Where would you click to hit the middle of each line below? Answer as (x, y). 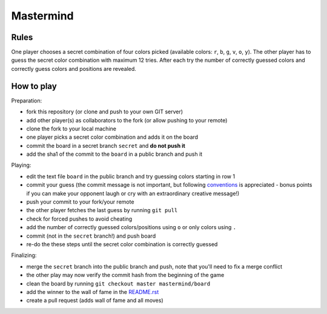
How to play (34, 86)
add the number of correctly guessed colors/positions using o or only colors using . (131, 227)
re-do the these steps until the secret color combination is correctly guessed (122, 244)
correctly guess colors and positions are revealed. (74, 68)
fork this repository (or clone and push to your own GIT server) (105, 112)
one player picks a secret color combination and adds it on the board (112, 137)
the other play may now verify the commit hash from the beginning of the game (125, 275)
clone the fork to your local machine (71, 129)
